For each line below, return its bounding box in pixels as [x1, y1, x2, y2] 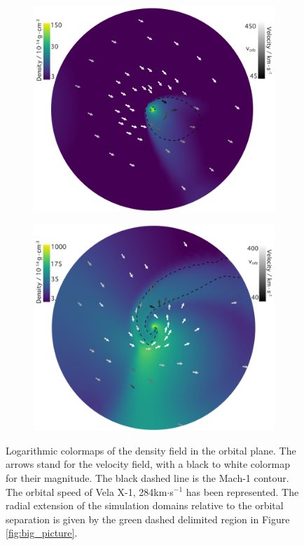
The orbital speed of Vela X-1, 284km [6, 484, 167, 499]
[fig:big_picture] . [6, 525, 78, 540]
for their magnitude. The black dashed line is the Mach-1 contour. [6, 470, 289, 485]
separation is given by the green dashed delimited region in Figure [6, 511, 290, 526]
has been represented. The [186, 484, 299, 499]
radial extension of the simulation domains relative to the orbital [6, 498, 284, 513]
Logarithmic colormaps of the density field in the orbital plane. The [6, 443, 296, 457]
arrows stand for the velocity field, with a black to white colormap [6, 457, 290, 471]
